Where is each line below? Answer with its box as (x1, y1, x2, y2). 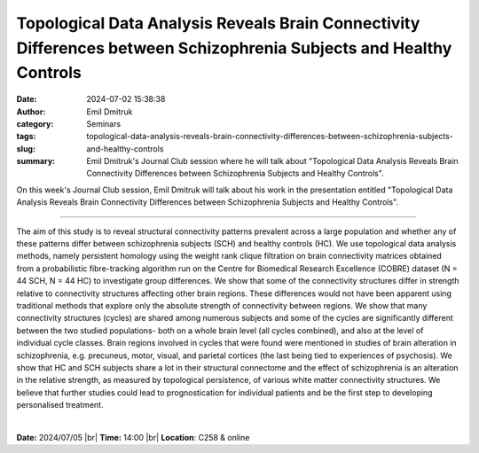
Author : (16, 106, 46, 117)
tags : (16, 131, 36, 142)
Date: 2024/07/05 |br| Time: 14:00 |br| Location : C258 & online (16, 432, 250, 442)
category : (16, 118, 54, 129)
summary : (16, 156, 56, 167)
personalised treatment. (16, 400, 104, 410)
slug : (16, 143, 35, 154)
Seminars (86, 118, 122, 129)
